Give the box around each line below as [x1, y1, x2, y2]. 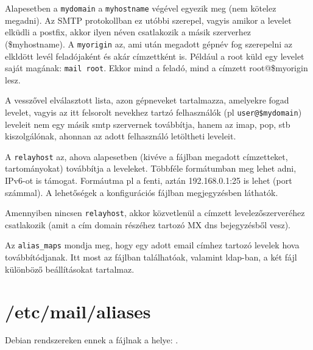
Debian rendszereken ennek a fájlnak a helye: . [5, 334, 178, 346]
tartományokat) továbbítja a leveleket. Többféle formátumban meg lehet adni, [5, 162, 297, 175]
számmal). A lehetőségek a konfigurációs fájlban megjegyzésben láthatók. [5, 186, 278, 198]
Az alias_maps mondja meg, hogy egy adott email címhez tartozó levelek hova [5, 239, 300, 251]
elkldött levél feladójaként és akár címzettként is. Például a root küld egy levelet [5, 49, 304, 62]
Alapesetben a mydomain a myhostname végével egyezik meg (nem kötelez [5, 2, 276, 14]
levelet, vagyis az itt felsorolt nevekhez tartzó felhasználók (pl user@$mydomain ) [5, 105, 302, 118]
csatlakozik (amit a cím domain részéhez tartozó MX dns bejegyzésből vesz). [5, 218, 290, 231]
